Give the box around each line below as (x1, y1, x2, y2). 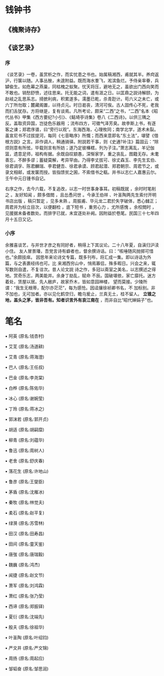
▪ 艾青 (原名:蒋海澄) (5, 354, 44, 360)
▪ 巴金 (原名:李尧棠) (5, 375, 44, 381)
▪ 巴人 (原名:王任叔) (5, 364, 44, 370)
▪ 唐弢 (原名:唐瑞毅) (5, 551, 44, 557)
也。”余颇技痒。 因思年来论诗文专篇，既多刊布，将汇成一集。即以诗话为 (5, 254, 147, 260)
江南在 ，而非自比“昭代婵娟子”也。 (86, 297, 156, 303)
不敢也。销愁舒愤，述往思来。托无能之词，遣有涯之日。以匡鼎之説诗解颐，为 (5, 90, 159, 96)
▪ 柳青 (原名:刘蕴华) (5, 437, 44, 443)
